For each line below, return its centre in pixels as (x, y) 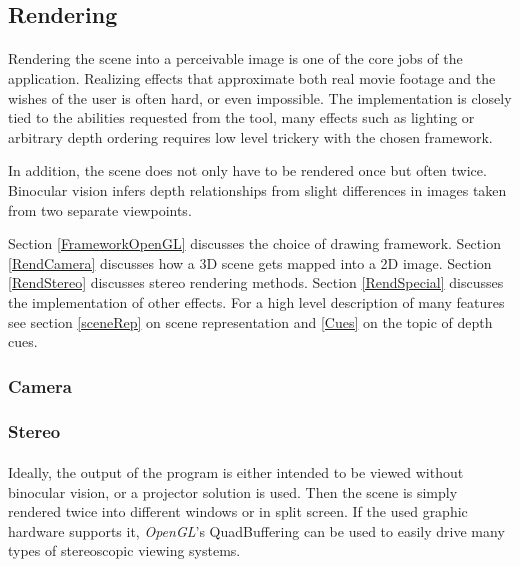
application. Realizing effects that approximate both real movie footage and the (252, 77)
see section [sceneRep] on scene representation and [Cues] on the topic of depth (250, 321)
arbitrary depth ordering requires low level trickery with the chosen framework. (250, 136)
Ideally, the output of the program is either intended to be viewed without (236, 471)
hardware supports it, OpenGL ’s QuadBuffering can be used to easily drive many (256, 530)
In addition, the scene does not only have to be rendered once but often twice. (247, 170)
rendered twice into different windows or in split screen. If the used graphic (238, 511)
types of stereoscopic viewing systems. (124, 550)
